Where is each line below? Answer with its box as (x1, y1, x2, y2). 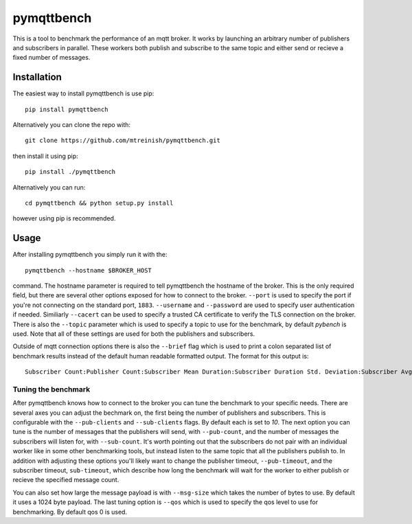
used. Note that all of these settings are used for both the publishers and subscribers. (12, 330, 255, 338)
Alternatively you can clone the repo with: (12, 121, 130, 129)
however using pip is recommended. (12, 214, 116, 223)
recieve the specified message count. (12, 476, 119, 484)
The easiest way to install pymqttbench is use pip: (12, 89, 154, 98)
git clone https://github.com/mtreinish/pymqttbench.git (25, 137, 221, 144)
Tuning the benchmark (12, 385, 91, 394)
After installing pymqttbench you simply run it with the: (12, 251, 168, 259)
